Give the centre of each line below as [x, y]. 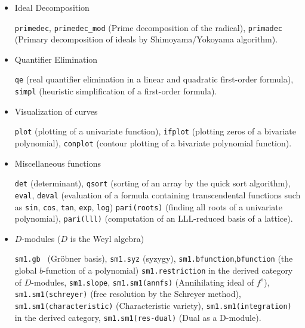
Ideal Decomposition [52, 7]
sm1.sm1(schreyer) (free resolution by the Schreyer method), [128, 294]
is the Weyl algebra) [107, 238]
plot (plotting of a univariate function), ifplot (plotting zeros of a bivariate [155, 131]
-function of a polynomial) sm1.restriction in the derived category [168, 270]
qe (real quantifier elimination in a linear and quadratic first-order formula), [154, 79]
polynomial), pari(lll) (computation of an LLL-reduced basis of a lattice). [154, 218]
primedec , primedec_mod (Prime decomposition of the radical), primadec [148, 27]
